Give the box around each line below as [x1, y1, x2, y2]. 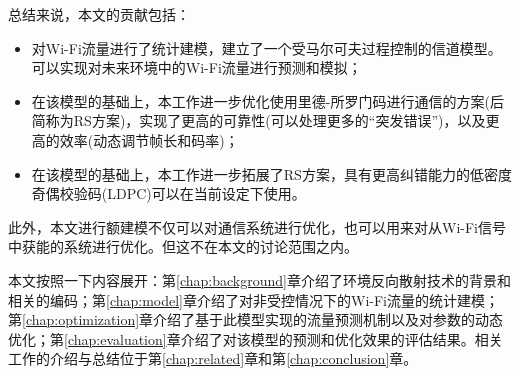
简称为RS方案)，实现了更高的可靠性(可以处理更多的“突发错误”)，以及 [31, 110, 486, 131]
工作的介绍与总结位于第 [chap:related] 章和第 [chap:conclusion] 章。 [8, 348, 418, 369]
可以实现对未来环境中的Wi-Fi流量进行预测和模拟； [31, 57, 362, 78]
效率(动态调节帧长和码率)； [59, 129, 239, 150]
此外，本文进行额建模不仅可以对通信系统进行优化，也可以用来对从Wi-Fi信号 [8, 216, 506, 237]
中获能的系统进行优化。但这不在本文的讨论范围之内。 [8, 236, 358, 257]
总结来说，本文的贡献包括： [8, 4, 190, 24]
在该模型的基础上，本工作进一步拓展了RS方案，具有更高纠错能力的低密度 [31, 163, 512, 184]
